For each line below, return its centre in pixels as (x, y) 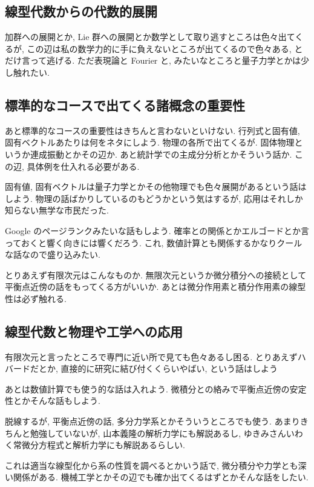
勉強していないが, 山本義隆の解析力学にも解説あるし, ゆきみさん (158, 433)
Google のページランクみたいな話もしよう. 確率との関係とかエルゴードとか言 (157, 230)
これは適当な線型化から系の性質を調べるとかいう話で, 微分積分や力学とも (152, 465)
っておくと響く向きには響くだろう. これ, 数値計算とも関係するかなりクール (154, 242)
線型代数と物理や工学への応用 (94, 331)
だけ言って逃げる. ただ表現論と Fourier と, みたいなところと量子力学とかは (153, 60)
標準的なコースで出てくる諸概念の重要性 (125, 105)
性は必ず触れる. (36, 298)
